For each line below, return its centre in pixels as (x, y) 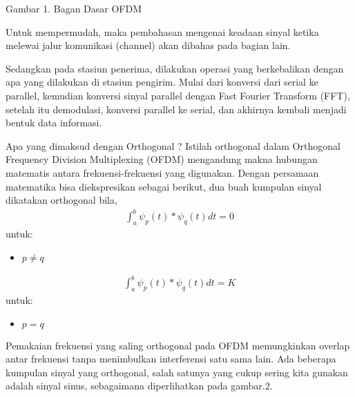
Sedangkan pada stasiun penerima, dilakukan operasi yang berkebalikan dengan (175, 68)
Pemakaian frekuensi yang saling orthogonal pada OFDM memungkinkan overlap (178, 345)
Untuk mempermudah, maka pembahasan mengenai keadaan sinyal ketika (162, 31)
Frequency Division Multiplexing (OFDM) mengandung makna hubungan (162, 159)
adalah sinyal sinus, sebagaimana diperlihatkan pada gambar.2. (139, 386)
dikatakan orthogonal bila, (61, 200)
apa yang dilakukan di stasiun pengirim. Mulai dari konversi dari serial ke (162, 82)
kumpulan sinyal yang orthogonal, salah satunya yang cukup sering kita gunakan (177, 372)
